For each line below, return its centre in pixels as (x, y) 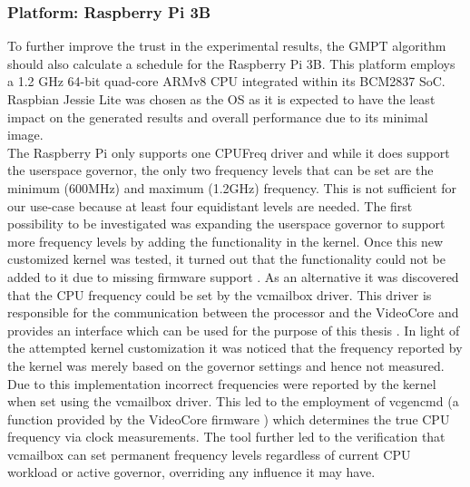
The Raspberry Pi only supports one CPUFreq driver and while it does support (229, 152)
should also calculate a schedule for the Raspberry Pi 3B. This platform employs (231, 63)
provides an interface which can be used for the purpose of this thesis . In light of (234, 330)
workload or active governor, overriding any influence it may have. (191, 472)
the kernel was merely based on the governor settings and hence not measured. (226, 365)
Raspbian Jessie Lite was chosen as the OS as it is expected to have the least (221, 99)
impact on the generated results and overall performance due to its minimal (218, 117)
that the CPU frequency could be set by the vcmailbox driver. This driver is (220, 294)
